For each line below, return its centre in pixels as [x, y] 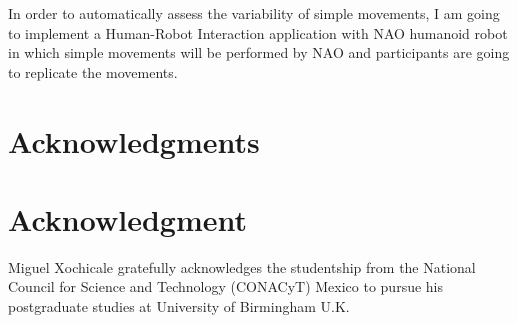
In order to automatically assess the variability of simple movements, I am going [254, 13]
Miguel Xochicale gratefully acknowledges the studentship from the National [242, 266]
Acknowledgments [134, 140]
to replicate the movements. [93, 71]
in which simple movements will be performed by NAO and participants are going [259, 52]
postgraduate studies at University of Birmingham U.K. [179, 306]
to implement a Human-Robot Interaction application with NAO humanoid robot [258, 32]
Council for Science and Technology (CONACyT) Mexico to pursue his [226, 286]
